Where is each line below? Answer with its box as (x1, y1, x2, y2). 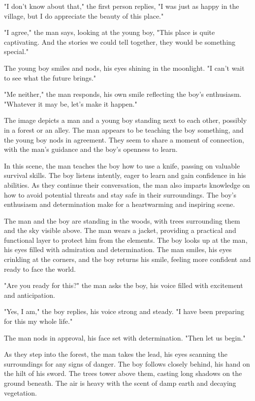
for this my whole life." (4, 316, 73, 326)
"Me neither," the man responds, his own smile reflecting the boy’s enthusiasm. (4, 89, 242, 99)
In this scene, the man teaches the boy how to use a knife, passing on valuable (4, 160, 240, 171)
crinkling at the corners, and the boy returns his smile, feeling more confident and (4, 254, 251, 264)
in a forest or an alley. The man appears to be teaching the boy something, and (4, 124, 244, 135)
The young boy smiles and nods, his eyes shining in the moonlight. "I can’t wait (4, 62, 245, 73)
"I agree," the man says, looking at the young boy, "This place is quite (4, 27, 215, 37)
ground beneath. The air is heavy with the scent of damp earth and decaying (4, 378, 236, 388)
